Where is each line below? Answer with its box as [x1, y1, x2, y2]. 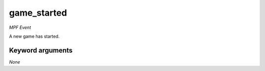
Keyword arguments [9, 46, 73, 54]
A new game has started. [9, 33, 60, 39]
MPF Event [9, 24, 31, 30]
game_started [9, 7, 67, 18]
